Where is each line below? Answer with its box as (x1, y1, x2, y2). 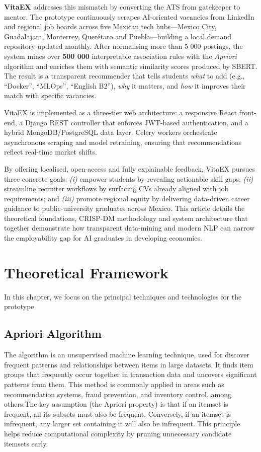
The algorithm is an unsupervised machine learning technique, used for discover (4, 349, 249, 360)
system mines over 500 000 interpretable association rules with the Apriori (4, 50, 237, 61)
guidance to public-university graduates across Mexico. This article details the (4, 203, 245, 213)
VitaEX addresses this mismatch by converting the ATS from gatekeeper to (4, 2, 240, 12)
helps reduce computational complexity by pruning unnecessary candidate (4, 428, 232, 438)
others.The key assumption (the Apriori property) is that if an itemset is (4, 399, 228, 409)
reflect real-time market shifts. (4, 146, 97, 157)
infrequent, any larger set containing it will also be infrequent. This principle (4, 418, 240, 429)
